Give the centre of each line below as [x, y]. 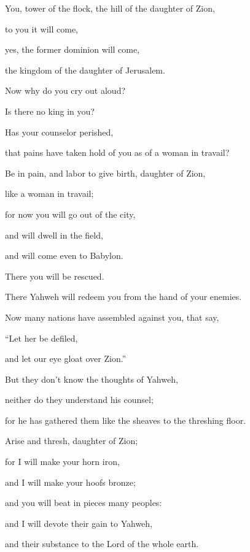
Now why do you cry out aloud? [65, 90]
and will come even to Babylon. [64, 255]
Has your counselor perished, [59, 132]
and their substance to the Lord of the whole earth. [102, 544]
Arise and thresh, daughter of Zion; [72, 441]
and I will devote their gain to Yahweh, [79, 523]
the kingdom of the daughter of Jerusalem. [85, 70]
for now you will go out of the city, [70, 214]
